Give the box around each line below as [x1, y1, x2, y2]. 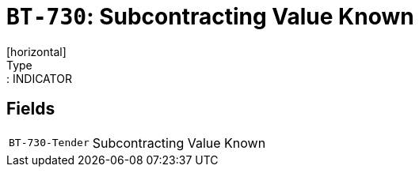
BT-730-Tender [9, 137, 90, 149]
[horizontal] [6, 44, 67, 58]
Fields [6, 99, 55, 119]
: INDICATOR [6, 71, 72, 85]
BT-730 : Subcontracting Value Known [6, 3, 414, 30]
